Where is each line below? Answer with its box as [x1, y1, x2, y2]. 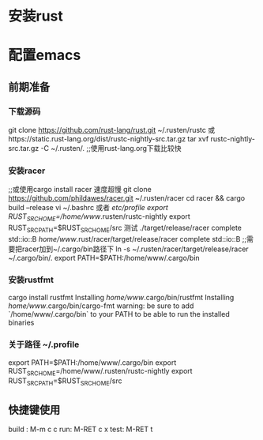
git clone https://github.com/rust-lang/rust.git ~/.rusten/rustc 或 [8, 126, 216, 135]
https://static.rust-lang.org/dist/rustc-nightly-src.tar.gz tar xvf [8, 134, 209, 144]
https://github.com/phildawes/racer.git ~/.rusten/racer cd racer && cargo [8, 194, 246, 203]
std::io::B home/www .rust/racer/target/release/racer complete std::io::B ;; [8, 234, 247, 243]
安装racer [8, 165, 46, 176]
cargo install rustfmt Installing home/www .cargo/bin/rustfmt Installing [8, 293, 235, 303]
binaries [8, 318, 35, 328]
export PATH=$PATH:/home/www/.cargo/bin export [8, 357, 177, 367]
